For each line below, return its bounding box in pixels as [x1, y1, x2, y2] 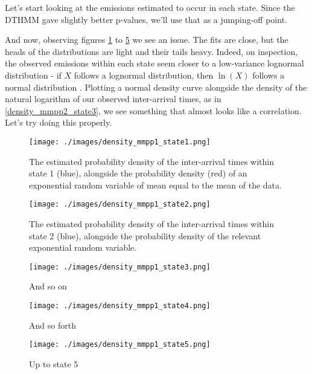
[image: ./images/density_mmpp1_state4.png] [29, 301, 211, 311]
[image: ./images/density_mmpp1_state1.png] [29, 137, 211, 146]
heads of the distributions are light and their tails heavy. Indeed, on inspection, [5, 45, 298, 57]
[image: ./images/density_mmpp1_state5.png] [29, 340, 211, 349]
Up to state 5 [29, 357, 78, 370]
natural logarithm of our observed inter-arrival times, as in [5, 92, 221, 105]
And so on [29, 280, 67, 292]
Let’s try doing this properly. [5, 116, 112, 129]
